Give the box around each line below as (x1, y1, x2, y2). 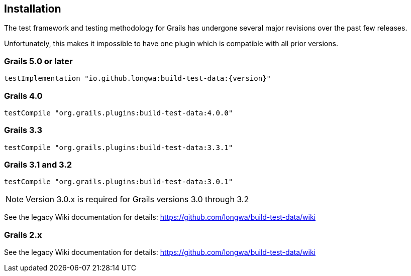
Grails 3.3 (4, 125, 42, 135)
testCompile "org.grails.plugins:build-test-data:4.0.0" (4, 108, 233, 117)
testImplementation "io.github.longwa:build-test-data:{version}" (4, 74, 271, 83)
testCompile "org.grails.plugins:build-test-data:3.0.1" (4, 178, 233, 186)
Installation (4, 3, 61, 15)
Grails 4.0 (4, 90, 43, 101)
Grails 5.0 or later (4, 56, 73, 66)
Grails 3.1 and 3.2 (4, 160, 72, 170)
